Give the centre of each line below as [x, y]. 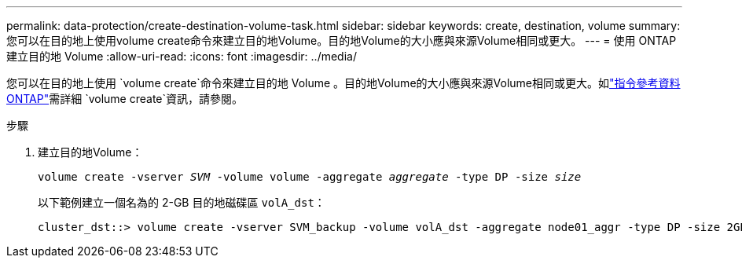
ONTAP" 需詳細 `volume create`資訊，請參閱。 [125, 99]
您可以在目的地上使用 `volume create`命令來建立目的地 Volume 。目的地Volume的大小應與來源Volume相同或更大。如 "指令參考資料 [343, 83]
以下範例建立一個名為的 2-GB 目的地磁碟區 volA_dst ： [182, 202]
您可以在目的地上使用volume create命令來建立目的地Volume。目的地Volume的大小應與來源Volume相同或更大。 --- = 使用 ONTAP [342, 40]
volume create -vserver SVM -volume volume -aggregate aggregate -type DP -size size [310, 177]
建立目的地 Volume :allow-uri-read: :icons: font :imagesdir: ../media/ [182, 56]
